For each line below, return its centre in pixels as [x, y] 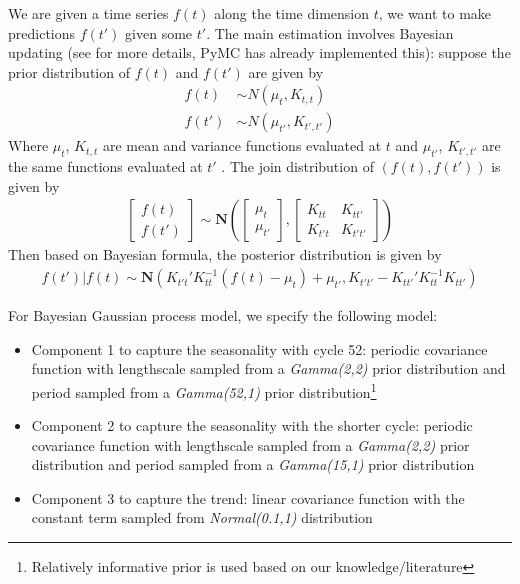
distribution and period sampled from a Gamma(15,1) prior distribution [253, 464]
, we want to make [435, 13]
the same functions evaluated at [105, 166]
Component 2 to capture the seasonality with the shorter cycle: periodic [252, 425]
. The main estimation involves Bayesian [330, 32]
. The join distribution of [297, 166]
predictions [42, 32]
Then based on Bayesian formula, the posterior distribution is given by [225, 254]
